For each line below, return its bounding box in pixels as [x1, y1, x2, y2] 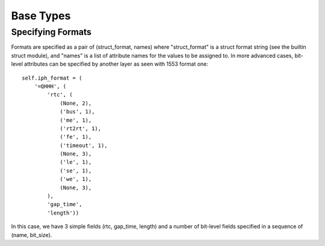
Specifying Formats [11, 27, 91, 37]
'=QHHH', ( [34, 83, 67, 90]
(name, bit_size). [11, 231, 52, 238]
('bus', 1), [60, 109, 95, 115]
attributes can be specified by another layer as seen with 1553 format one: [24, 60, 209, 68]
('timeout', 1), [60, 142, 108, 149]
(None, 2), [60, 99, 92, 107]
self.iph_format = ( [22, 74, 82, 81]
